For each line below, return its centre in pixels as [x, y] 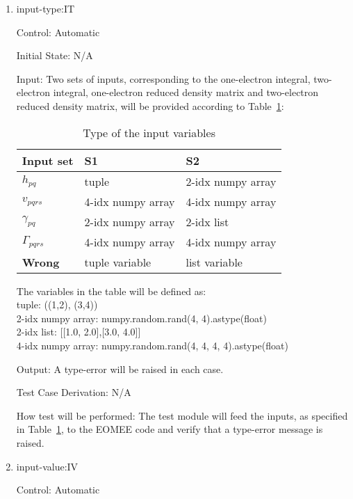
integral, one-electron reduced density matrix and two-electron [186, 92]
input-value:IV [47, 466]
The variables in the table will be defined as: [111, 291]
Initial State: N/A [55, 55]
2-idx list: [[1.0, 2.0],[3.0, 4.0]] [79, 332]
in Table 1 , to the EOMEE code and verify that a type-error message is [170, 429]
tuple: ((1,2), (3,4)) [57, 304]
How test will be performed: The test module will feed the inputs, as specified [182, 415]
